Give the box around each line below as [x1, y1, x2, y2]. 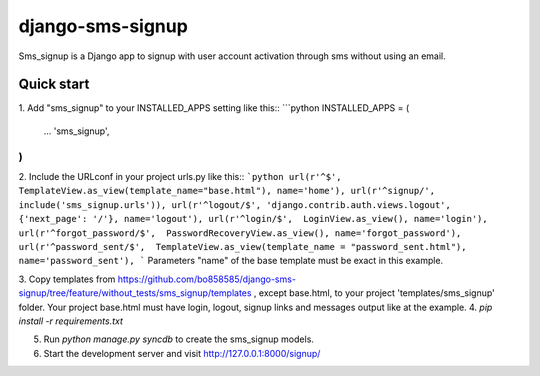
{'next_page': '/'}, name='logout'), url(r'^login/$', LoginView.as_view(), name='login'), [18, 213, 489, 225]
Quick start [18, 76, 90, 93]
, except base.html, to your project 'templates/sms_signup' [253, 287, 495, 299]
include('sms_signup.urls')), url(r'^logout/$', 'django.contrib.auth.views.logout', [18, 199, 452, 210]
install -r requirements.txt [18, 315, 124, 327]
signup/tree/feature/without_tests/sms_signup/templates [18, 287, 252, 299]
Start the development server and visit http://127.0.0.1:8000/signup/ [43, 347, 321, 359]
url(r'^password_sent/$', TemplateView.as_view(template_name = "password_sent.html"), [18, 241, 467, 252]
